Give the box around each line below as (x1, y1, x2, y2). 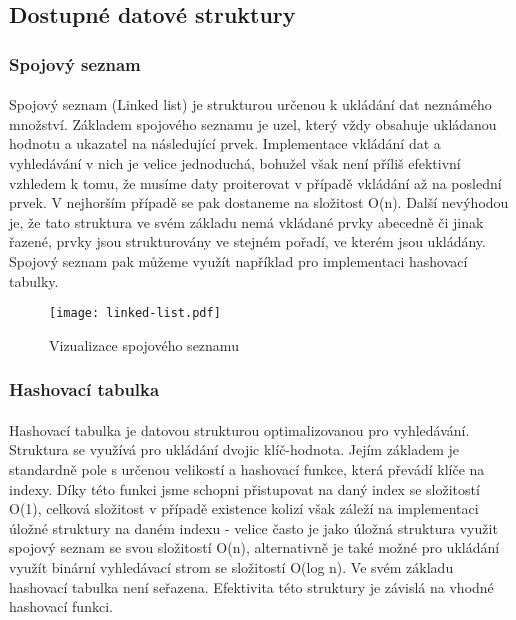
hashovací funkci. (9, 596, 113, 617)
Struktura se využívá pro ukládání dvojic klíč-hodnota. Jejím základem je (9, 439, 460, 460)
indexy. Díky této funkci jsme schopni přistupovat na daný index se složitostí (9, 478, 480, 499)
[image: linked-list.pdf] (49, 306, 221, 321)
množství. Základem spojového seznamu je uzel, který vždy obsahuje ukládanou (9, 113, 497, 134)
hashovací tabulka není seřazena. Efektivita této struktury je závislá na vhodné (9, 576, 494, 597)
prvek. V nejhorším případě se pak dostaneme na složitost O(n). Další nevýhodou (9, 192, 509, 213)
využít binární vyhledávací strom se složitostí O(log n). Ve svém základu (9, 557, 454, 577)
